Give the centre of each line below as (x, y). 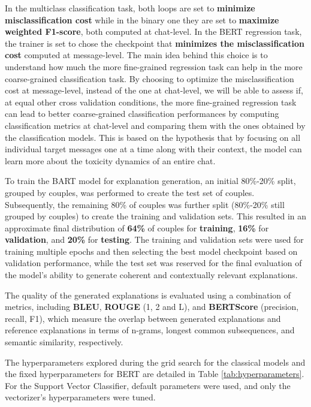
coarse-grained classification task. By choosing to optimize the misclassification (150, 78)
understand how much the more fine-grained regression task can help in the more (154, 66)
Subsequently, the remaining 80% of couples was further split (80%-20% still (145, 204)
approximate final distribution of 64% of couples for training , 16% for (137, 227)
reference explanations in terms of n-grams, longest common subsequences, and (150, 330)
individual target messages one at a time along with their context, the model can (153, 149)
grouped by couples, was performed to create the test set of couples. (130, 192)
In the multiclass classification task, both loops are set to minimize (130, 8)
